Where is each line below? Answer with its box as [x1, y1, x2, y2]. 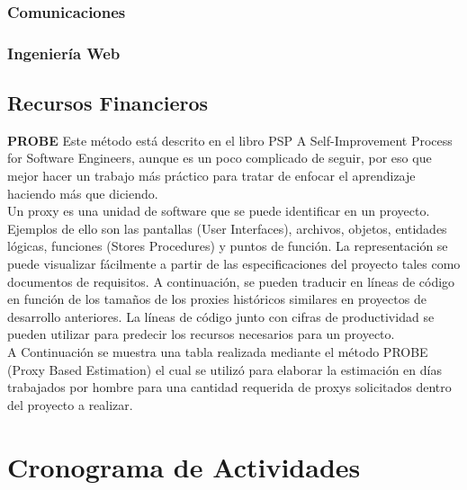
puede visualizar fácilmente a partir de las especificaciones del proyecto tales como [7, 254, 461, 273]
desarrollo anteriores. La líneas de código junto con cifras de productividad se [7, 307, 435, 325]
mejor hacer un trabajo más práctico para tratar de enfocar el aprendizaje [7, 166, 416, 185]
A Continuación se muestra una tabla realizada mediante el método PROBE [7, 343, 428, 361]
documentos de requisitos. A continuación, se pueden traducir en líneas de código [7, 272, 455, 290]
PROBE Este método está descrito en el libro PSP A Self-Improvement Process [7, 130, 453, 149]
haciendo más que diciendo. [7, 183, 158, 202]
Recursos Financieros [7, 89, 209, 117]
